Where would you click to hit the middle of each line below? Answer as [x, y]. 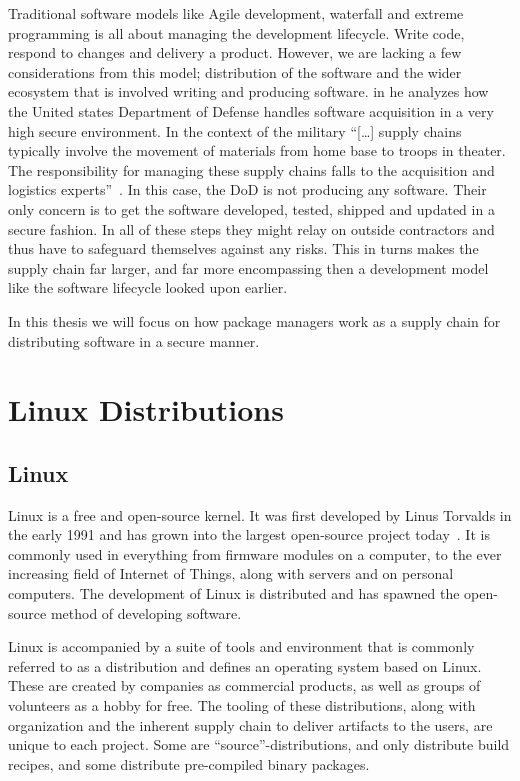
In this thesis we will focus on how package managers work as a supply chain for [254, 320]
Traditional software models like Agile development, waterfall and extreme [236, 13]
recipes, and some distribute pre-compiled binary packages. [189, 763]
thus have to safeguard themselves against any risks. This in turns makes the [243, 248]
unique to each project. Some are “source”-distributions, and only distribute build [259, 744]
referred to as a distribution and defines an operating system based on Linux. [245, 665]
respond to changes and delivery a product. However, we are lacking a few [235, 52]
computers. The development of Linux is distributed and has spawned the [234, 593]
